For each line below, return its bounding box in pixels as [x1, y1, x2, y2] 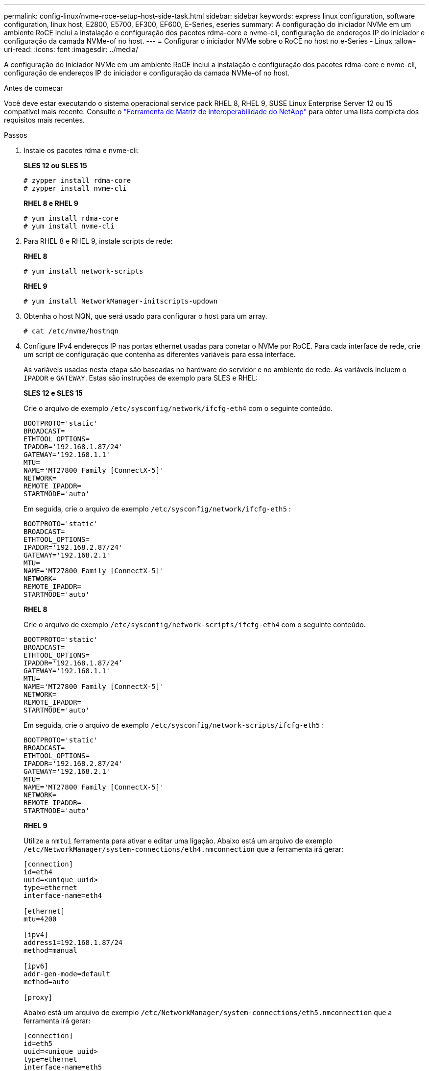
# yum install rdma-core [24, 214, 119, 222]
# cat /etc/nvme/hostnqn [24, 327, 119, 335]
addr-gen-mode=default [24, 970, 111, 978]
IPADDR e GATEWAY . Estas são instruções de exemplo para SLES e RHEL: [24, 374, 258, 382]
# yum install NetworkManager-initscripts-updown [24, 297, 218, 305]
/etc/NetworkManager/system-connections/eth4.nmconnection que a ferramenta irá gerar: [24, 845, 344, 853]
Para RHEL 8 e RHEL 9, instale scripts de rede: [24, 237, 173, 245]
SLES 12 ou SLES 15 [24, 161, 87, 170]
